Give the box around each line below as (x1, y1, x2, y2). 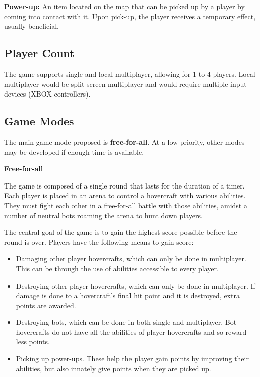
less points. (16, 336, 50, 347)
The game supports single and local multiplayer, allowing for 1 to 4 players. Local (4, 68, 255, 79)
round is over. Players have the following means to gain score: (4, 236, 194, 247)
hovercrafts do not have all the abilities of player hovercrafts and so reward (16, 326, 247, 337)
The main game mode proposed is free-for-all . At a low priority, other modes (4, 136, 245, 147)
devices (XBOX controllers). (4, 88, 91, 99)
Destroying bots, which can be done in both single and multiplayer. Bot (16, 317, 237, 327)
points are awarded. (16, 300, 76, 310)
